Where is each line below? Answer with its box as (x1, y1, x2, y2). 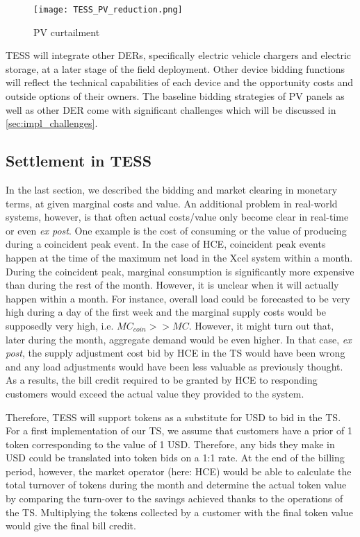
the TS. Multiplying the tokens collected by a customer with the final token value (6, 504, 353, 519)
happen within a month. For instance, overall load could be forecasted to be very (6, 291, 350, 305)
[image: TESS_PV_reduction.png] (33, 5, 183, 15)
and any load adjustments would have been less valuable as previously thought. (6, 359, 343, 373)
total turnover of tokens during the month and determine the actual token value (6, 477, 347, 492)
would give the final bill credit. (6, 518, 136, 533)
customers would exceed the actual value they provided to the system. (6, 386, 304, 400)
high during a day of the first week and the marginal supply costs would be (6, 305, 326, 319)
